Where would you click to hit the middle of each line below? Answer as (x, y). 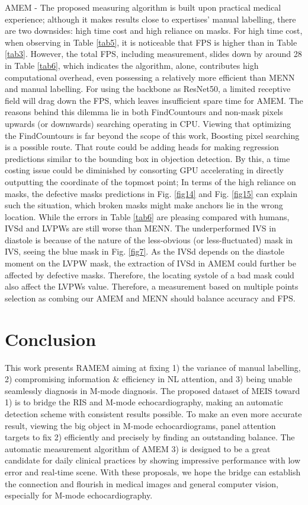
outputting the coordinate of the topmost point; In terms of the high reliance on (150, 181)
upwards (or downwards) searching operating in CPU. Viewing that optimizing (148, 123)
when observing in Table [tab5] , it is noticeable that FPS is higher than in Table (151, 42)
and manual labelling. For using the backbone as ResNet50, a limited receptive (148, 89)
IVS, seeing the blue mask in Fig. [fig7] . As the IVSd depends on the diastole (145, 251)
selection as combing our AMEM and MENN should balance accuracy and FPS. (150, 298)
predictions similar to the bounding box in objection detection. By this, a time (147, 158)
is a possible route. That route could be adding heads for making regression (142, 147)
